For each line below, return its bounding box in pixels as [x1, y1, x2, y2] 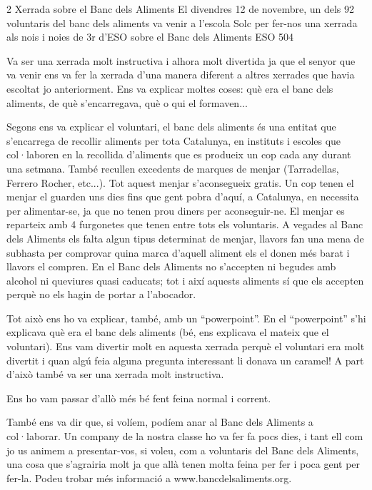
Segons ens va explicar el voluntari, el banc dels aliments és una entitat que [6, 119, 336, 134]
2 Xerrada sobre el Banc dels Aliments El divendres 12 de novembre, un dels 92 [6, 1, 355, 16]
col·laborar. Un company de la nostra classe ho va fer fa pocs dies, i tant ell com [6, 429, 363, 444]
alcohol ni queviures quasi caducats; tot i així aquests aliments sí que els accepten [6, 272, 364, 287]
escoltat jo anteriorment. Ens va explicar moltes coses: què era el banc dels [6, 81, 333, 96]
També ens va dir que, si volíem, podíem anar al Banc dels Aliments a [6, 414, 313, 429]
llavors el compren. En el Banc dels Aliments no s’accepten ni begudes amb [6, 259, 336, 274]
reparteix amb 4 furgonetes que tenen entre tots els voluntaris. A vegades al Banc [6, 217, 363, 232]
